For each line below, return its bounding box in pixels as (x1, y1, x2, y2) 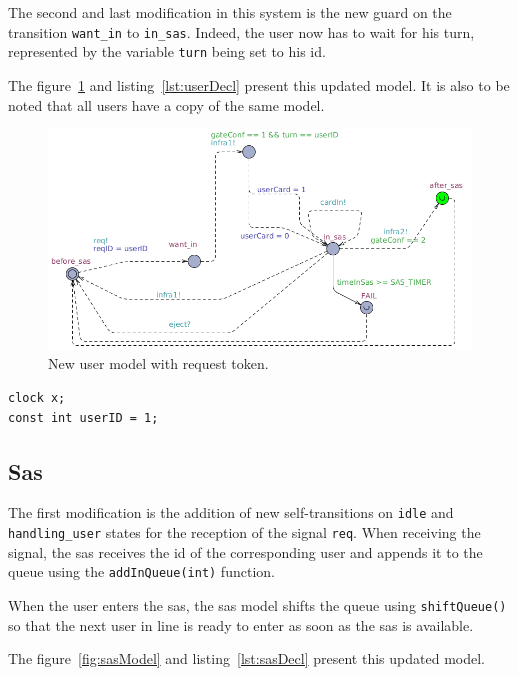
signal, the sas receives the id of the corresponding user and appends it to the (8, 541, 483, 562)
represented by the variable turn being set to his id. (8, 41, 326, 62)
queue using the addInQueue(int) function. (8, 561, 275, 582)
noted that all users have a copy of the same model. (8, 94, 325, 115)
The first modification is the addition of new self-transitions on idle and (8, 502, 454, 523)
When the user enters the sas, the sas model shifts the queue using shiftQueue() (8, 594, 507, 615)
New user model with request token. (48, 353, 269, 374)
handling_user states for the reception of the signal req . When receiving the (8, 521, 481, 542)
